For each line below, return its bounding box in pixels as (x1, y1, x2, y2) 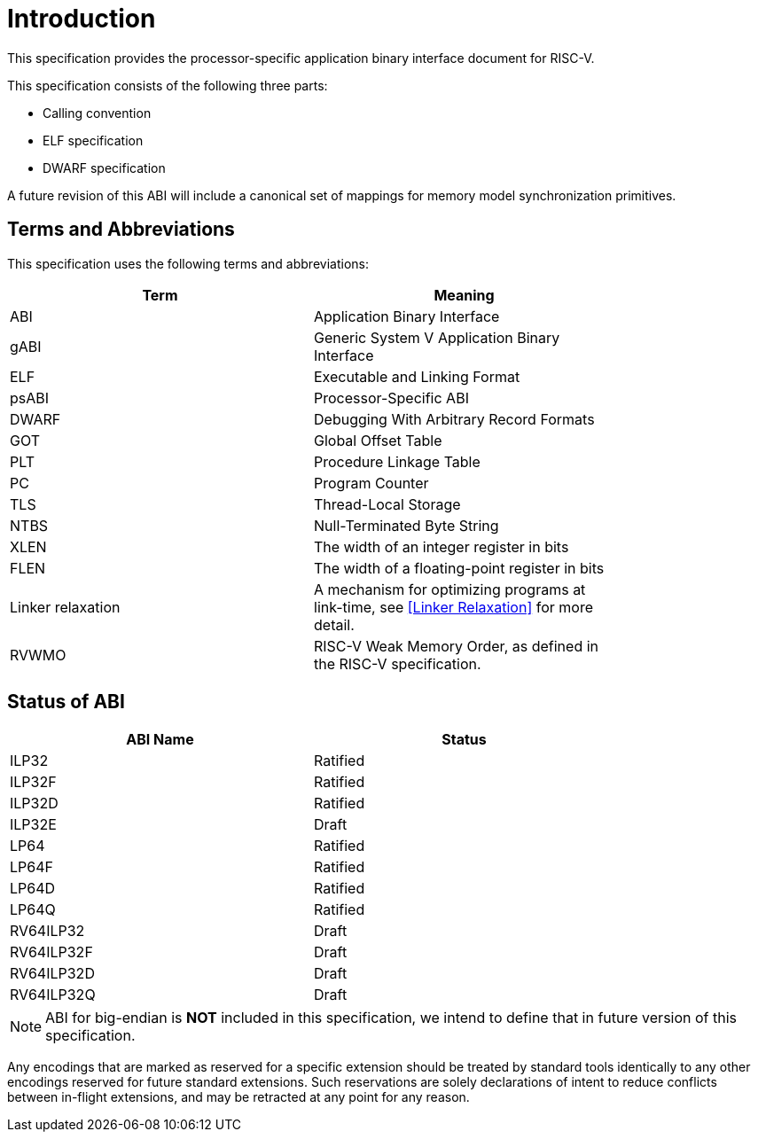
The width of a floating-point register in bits (314, 558, 605, 577)
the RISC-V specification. (314, 654, 481, 673)
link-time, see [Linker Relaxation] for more (314, 597, 593, 616)
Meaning (434, 285, 495, 304)
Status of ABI (7, 690, 125, 714)
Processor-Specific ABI (314, 388, 469, 407)
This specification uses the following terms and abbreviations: (7, 255, 369, 271)
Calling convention (43, 105, 152, 121)
